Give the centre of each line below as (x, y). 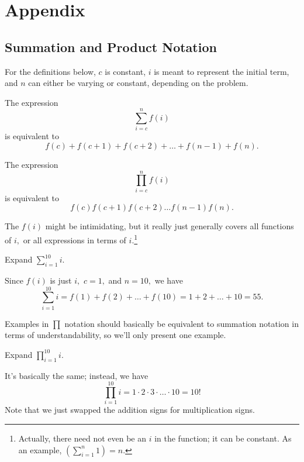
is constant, (125, 71)
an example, (40, 449)
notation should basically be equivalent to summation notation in (182, 323)
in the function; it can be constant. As (223, 438)
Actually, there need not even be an (82, 438)
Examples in (27, 323)
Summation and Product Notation (111, 46)
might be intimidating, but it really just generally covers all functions (170, 226)
